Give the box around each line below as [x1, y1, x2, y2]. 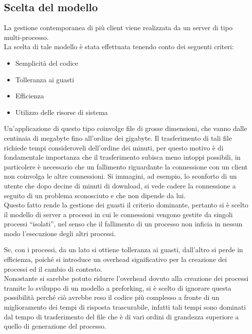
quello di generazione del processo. [4, 321, 107, 331]
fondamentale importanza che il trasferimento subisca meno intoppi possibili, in [4, 152, 241, 162]
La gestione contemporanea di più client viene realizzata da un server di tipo [4, 22, 233, 33]
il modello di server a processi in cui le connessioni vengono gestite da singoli [4, 209, 233, 219]
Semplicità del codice [15, 57, 78, 68]
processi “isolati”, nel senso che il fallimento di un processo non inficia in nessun [4, 219, 243, 229]
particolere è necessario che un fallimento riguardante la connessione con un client [4, 161, 248, 171]
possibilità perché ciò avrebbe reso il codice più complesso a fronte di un [4, 292, 219, 302]
